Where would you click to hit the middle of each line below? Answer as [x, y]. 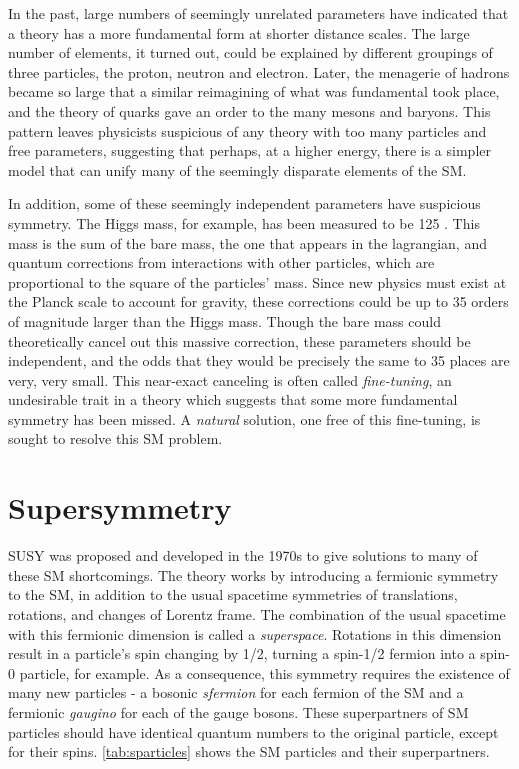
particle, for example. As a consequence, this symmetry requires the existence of [264, 672]
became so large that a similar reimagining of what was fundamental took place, [254, 91]
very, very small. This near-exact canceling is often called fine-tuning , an [230, 379]
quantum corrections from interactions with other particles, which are [221, 262]
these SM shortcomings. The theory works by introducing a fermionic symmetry [253, 574]
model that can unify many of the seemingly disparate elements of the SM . [237, 169]
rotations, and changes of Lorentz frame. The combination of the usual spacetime [257, 613]
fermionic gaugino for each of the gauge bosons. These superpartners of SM [238, 711]
